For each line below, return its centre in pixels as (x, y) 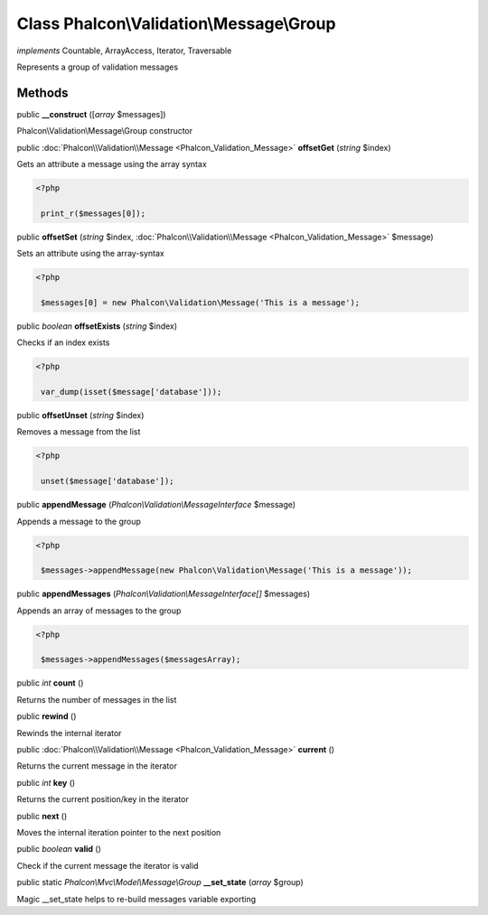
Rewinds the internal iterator (69, 733)
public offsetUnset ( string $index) (80, 415)
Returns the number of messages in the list (97, 699)
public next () (42, 816)
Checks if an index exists (63, 342)
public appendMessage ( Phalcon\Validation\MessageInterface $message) (156, 505)
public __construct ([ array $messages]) (91, 114)
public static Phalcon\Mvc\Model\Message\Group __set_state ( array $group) (160, 882)
